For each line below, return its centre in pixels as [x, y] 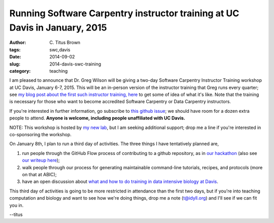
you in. [16, 205]
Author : [18, 43]
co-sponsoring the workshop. [41, 135]
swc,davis [60, 50]
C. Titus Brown [65, 43]
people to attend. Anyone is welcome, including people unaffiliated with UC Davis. [97, 118]
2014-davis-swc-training [75, 64]
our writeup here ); [41, 161]
